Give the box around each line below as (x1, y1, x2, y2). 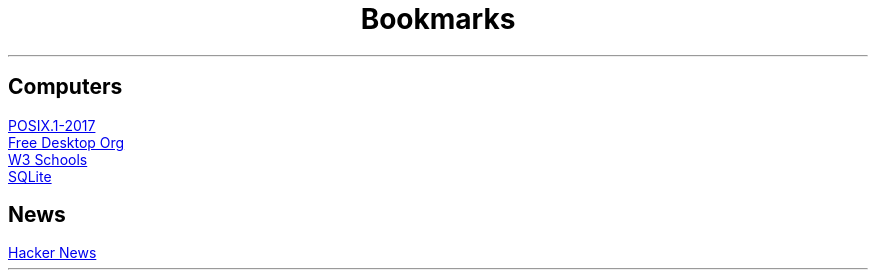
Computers (8, 74, 123, 100)
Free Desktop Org (8, 133, 125, 151)
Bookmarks (360, 2, 516, 36)
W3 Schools (8, 150, 88, 168)
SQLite (8, 167, 52, 185)
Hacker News (8, 244, 97, 262)
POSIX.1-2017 (8, 116, 96, 134)
